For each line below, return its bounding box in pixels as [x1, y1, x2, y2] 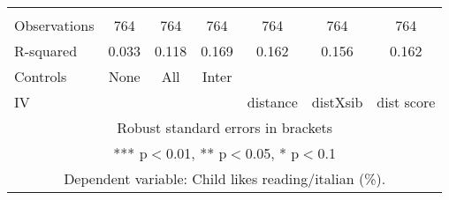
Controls [14, 66, 67, 86]
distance [247, 92, 298, 112]
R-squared [14, 41, 78, 61]
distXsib [311, 92, 363, 112]
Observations [14, 15, 95, 35]
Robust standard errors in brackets [117, 117, 333, 137]
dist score [377, 92, 436, 112]
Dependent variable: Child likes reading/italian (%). [64, 168, 386, 189]
